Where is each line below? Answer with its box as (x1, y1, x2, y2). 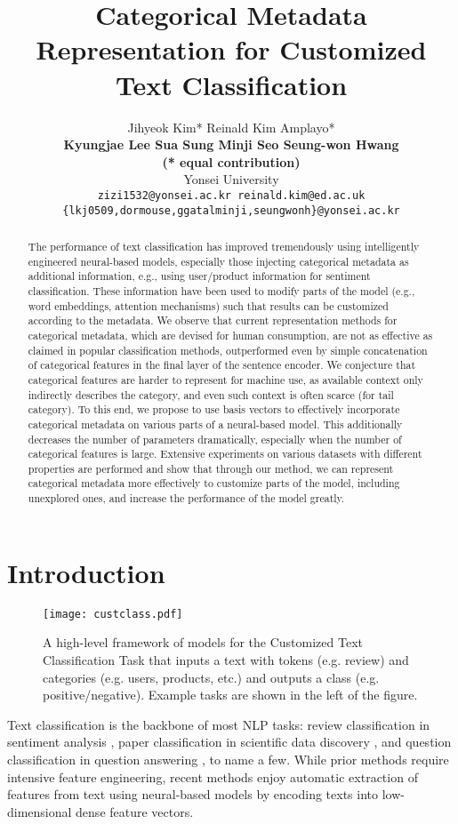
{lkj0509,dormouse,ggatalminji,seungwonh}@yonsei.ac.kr (62, 204, 400, 217)
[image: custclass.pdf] (43, 607, 183, 620)
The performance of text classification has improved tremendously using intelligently (28, 238, 420, 253)
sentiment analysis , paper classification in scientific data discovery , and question (7, 732, 452, 751)
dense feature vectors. (76, 802, 194, 820)
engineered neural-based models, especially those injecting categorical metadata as (28, 253, 409, 268)
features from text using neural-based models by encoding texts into (7, 785, 379, 804)
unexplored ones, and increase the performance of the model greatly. (28, 491, 345, 506)
